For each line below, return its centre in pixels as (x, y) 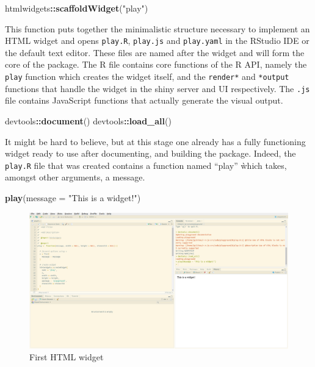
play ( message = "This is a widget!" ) (73, 197)
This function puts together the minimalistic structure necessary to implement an (157, 28)
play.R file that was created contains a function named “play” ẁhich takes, (146, 165)
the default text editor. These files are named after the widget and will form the (155, 52)
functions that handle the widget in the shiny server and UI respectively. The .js (157, 88)
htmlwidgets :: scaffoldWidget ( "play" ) (77, 8)
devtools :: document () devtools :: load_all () (88, 120)
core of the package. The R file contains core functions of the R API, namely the (156, 64)
